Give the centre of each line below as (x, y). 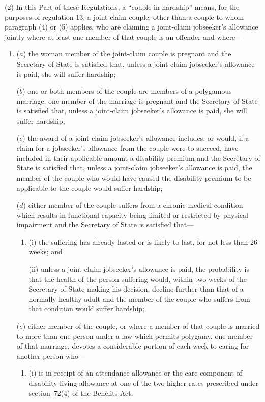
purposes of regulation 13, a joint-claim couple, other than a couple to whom (124, 17)
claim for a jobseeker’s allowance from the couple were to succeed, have (127, 148)
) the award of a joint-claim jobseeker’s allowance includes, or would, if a (136, 138)
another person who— (51, 355)
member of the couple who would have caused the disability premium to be (134, 177)
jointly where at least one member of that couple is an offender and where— (124, 36)
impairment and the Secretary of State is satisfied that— (105, 225)
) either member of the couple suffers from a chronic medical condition (133, 205)
